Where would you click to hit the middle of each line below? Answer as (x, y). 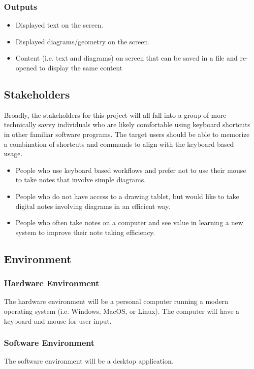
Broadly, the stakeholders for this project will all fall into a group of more (115, 115)
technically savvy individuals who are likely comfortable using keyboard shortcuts (127, 124)
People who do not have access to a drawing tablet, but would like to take (127, 196)
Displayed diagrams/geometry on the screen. (83, 41)
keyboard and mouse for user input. (58, 320)
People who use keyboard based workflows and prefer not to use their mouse (131, 170)
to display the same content (81, 67)
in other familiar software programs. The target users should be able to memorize (127, 134)
